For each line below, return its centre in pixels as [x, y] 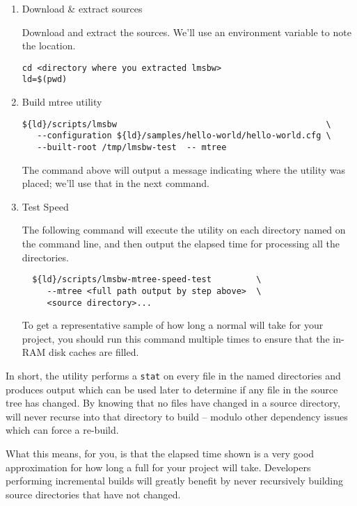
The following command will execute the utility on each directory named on [184, 230]
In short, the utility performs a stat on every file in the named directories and [173, 375]
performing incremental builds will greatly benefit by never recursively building [175, 481]
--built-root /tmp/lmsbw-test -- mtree [132, 147]
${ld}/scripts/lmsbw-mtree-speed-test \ [147, 280]
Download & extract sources [82, 8]
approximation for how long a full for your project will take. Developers [158, 467]
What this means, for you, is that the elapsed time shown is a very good [160, 453]
